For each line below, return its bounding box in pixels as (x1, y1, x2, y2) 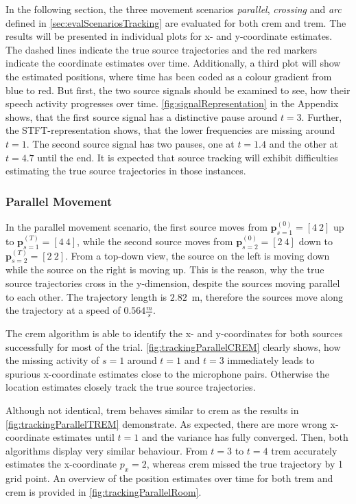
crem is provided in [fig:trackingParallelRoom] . (5, 484, 202, 499)
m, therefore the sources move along (191, 289, 344, 303)
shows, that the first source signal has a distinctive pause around (5, 109, 278, 124)
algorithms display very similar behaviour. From (5, 443, 208, 457)
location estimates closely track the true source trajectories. (5, 380, 256, 394)
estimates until (52, 430, 115, 444)
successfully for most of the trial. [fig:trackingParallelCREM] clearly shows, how (5, 339, 341, 354)
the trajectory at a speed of (5, 303, 121, 317)
